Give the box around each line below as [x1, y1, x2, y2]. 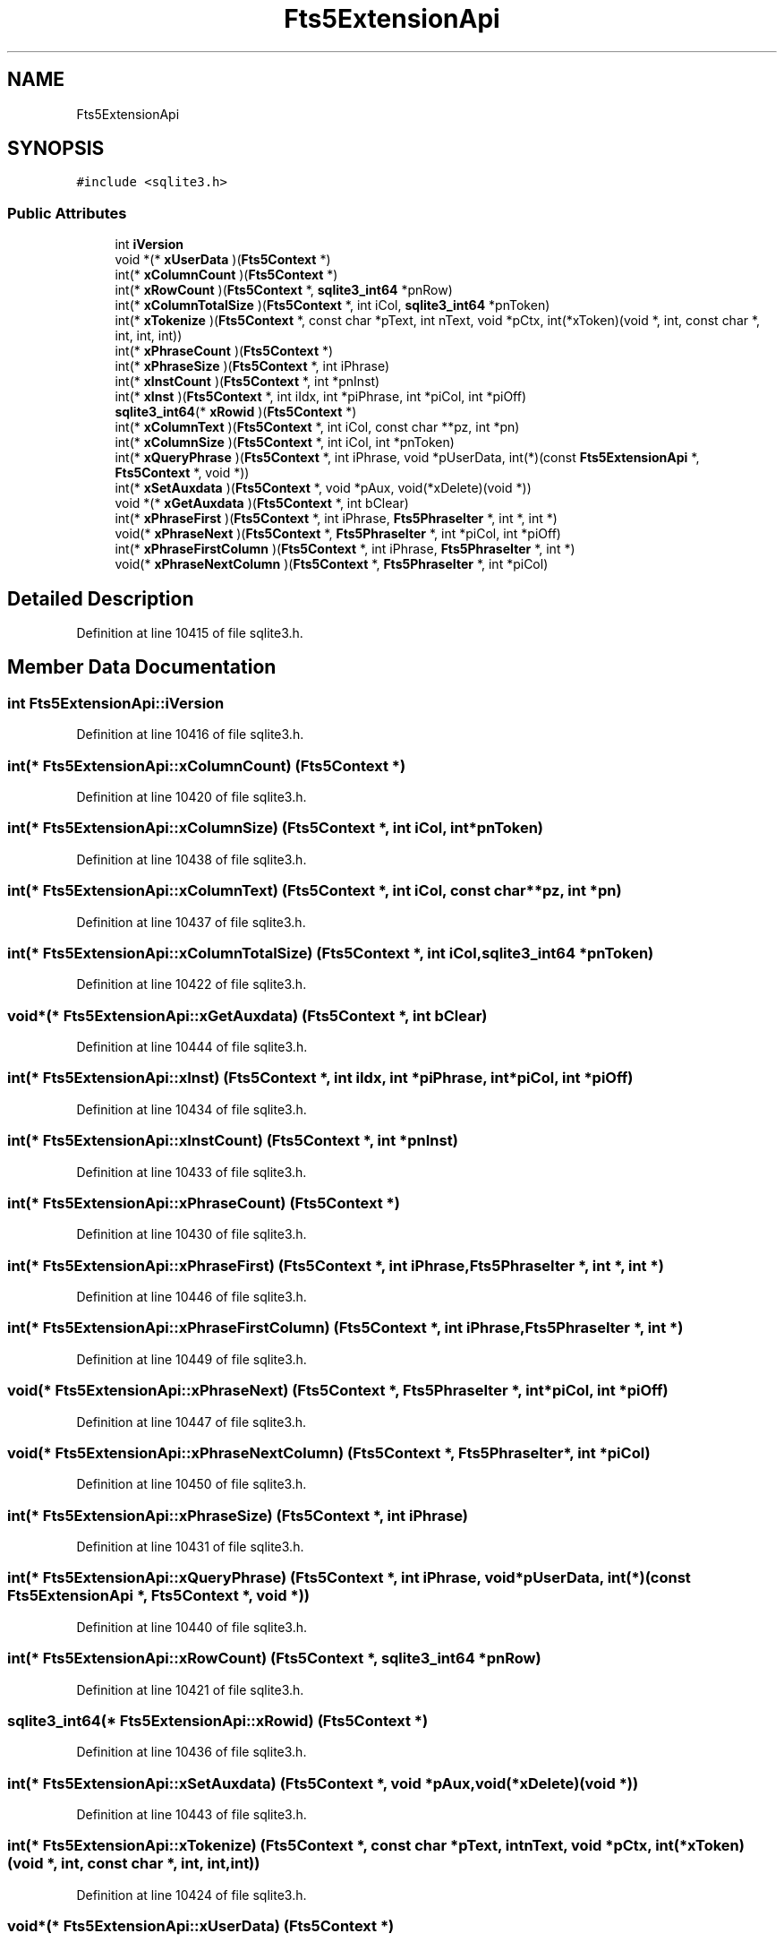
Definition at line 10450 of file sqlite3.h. [76, 1476, 307, 1492]
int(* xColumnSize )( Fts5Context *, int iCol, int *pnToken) [115, 434, 455, 451]
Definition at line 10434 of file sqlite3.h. [76, 1101, 307, 1117]
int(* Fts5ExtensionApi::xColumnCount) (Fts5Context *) [7, 756, 406, 775]
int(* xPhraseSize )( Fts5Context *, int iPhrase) [115, 358, 390, 374]
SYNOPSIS [7, 137, 105, 160]
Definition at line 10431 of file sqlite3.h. [76, 1539, 304, 1554]
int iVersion [115, 236, 183, 253]
